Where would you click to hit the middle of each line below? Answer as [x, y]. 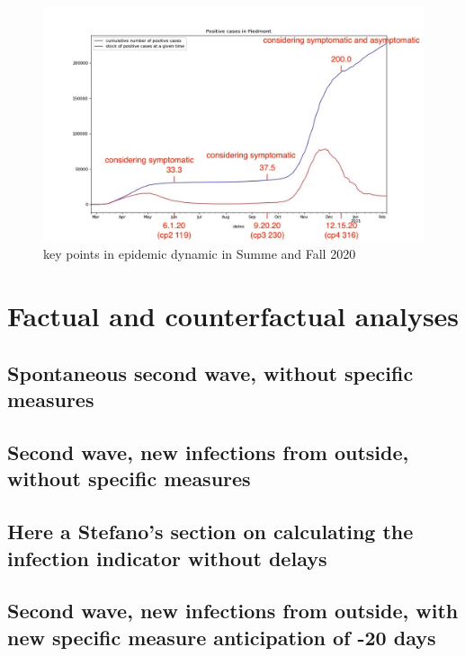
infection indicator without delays [167, 558]
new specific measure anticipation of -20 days [222, 637]
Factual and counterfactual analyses [233, 316]
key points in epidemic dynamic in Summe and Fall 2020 [200, 254]
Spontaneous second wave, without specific [210, 372]
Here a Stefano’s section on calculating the [210, 532]
